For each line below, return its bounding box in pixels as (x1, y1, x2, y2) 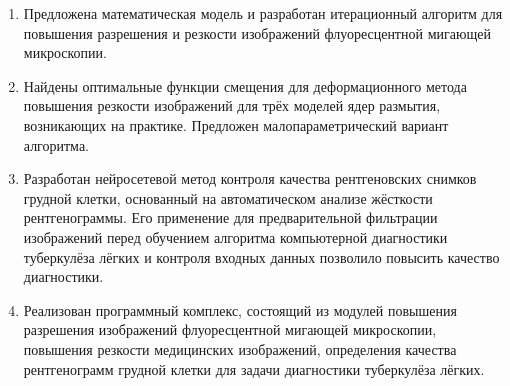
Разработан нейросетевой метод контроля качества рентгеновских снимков (23, 168, 477, 189)
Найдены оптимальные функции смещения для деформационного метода (23, 75, 467, 96)
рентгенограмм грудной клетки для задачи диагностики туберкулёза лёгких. (23, 358, 485, 379)
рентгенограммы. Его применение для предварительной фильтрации (23, 207, 438, 228)
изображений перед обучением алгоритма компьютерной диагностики (23, 226, 448, 247)
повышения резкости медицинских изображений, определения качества (23, 338, 457, 359)
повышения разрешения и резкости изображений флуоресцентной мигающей (23, 22, 491, 43)
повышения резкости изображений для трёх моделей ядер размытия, (23, 95, 441, 116)
